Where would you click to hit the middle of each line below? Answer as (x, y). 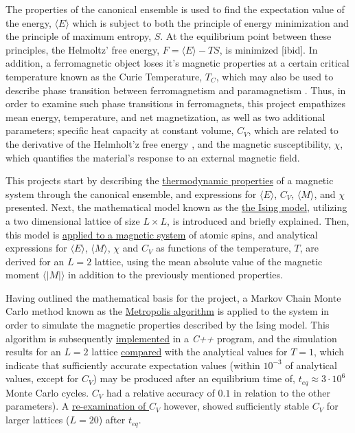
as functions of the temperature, (224, 248)
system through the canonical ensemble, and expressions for (131, 193)
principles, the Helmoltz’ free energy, (83, 49)
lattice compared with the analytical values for (190, 352)
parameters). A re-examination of (76, 406)
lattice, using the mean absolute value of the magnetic (208, 261)
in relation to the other (282, 392)
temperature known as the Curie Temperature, (104, 76)
